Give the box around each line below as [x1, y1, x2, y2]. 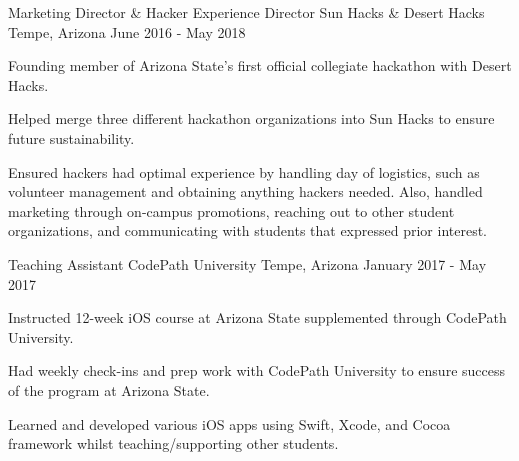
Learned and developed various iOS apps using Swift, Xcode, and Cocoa [8, 413, 451, 434]
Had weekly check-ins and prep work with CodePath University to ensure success [8, 360, 505, 381]
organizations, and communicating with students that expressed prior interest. [8, 220, 488, 241]
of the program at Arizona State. [8, 379, 210, 400]
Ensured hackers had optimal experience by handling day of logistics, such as [8, 161, 480, 182]
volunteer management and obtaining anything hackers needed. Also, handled [8, 181, 483, 202]
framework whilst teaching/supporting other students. [8, 433, 339, 454]
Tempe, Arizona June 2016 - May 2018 [8, 21, 246, 42]
